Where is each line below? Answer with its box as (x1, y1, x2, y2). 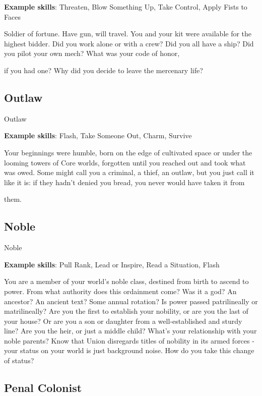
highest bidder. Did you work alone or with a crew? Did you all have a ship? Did (4, 38, 254, 48)
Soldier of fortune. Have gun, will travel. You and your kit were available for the (4, 28, 252, 39)
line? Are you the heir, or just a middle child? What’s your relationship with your (4, 325, 257, 336)
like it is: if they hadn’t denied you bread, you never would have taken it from (4, 177, 245, 187)
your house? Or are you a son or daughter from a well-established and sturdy (4, 315, 242, 326)
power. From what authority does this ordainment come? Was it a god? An (4, 286, 237, 296)
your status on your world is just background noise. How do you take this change (4, 345, 254, 356)
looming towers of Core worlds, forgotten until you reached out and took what (4, 157, 246, 167)
